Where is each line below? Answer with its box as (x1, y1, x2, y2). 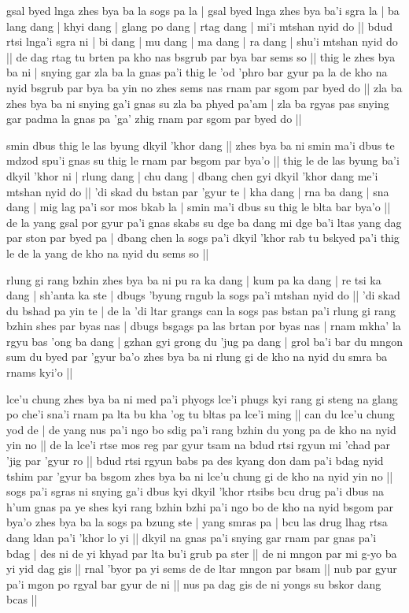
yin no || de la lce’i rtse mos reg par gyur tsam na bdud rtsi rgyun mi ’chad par (6, 437, 390, 453)
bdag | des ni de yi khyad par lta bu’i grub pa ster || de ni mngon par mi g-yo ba (6, 544, 397, 561)
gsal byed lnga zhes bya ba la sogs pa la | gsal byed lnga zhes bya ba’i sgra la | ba (6, 2, 400, 18)
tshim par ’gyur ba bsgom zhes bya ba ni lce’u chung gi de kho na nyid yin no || (6, 467, 393, 484)
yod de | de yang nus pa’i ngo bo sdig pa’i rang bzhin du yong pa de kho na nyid (6, 421, 396, 437)
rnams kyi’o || (6, 364, 73, 381)
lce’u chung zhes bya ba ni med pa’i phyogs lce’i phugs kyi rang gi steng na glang (6, 390, 398, 407)
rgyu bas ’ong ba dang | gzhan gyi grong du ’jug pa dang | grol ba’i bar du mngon (6, 333, 403, 349)
